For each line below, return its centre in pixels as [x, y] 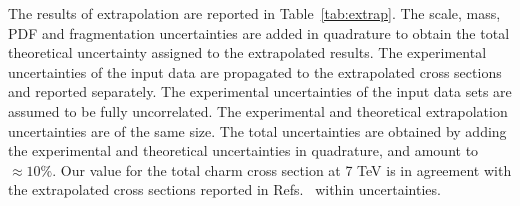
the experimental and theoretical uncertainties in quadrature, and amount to [243, 150]
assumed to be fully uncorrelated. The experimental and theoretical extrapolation [258, 110]
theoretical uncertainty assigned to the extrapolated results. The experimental [247, 52]
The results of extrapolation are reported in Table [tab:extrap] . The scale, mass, [254, 13]
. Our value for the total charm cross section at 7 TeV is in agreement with [282, 169]
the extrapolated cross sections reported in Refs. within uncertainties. [224, 189]
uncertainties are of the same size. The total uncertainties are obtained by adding [257, 130]
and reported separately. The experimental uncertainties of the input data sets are [260, 91]
